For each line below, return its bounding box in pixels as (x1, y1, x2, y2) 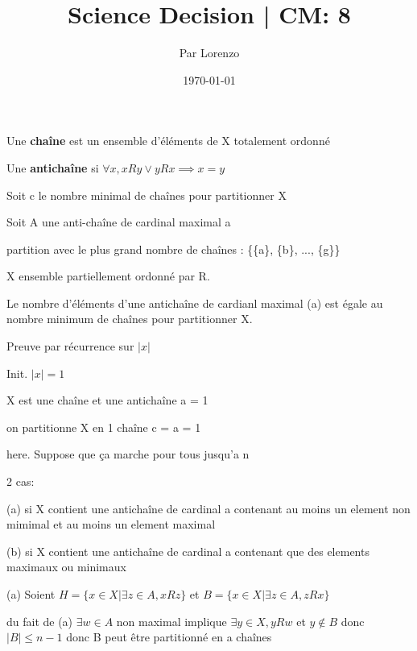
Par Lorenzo (179, 44, 240, 61)
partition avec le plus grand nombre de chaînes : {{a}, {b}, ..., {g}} (6, 240, 341, 257)
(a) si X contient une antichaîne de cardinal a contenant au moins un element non (6, 500, 411, 516)
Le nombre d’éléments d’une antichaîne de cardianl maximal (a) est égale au (6, 294, 383, 311)
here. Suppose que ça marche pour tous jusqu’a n (6, 446, 250, 462)
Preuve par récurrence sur (6, 338, 134, 355)
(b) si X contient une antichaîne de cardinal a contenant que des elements (6, 542, 370, 559)
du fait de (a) (6, 612, 73, 629)
